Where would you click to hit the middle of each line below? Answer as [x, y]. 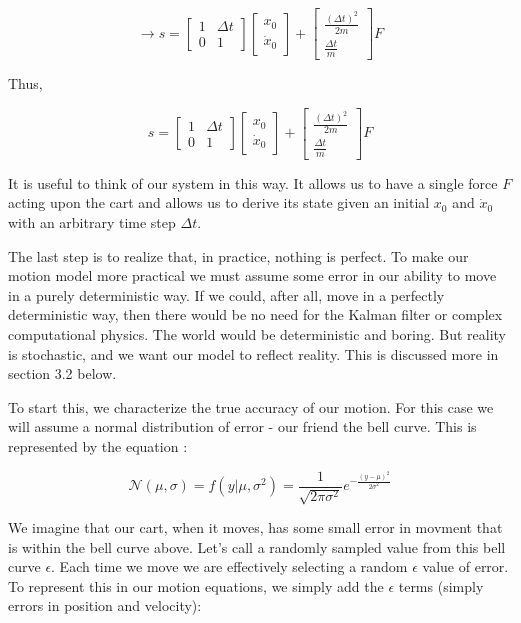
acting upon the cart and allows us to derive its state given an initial [219, 202]
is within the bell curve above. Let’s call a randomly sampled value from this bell [257, 546]
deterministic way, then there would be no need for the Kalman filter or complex [255, 314]
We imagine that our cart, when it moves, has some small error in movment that [255, 527]
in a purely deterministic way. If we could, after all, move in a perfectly [226, 294]
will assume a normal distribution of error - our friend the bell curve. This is [242, 426]
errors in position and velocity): [105, 605]
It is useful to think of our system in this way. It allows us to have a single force [253, 182]
